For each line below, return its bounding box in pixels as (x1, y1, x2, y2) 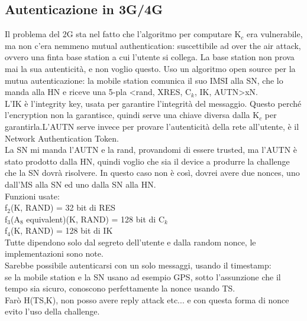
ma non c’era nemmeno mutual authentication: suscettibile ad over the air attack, (5, 39, 301, 51)
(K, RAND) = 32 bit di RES (10, 201, 115, 214)
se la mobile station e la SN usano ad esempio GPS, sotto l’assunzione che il (5, 270, 281, 283)
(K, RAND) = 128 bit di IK (10, 224, 113, 237)
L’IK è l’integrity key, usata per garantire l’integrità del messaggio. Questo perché (5, 97, 302, 109)
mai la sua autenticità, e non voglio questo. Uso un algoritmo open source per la (5, 62, 296, 74)
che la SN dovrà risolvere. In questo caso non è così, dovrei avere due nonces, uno (5, 166, 300, 179)
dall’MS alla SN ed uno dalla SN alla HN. (5, 178, 156, 190)
